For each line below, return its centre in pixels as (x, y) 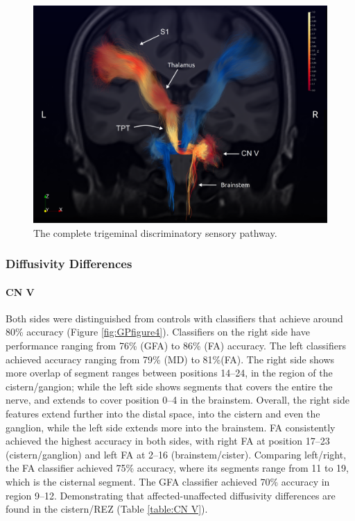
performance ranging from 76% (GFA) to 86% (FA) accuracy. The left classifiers (176, 346)
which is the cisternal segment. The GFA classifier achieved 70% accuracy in (168, 481)
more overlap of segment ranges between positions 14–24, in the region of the (169, 373)
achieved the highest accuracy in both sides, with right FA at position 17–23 (168, 441)
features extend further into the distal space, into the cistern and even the (163, 414)
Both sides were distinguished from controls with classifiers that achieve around (174, 318)
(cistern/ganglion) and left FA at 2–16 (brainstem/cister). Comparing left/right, (176, 454)
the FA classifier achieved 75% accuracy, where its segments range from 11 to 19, (177, 468)
